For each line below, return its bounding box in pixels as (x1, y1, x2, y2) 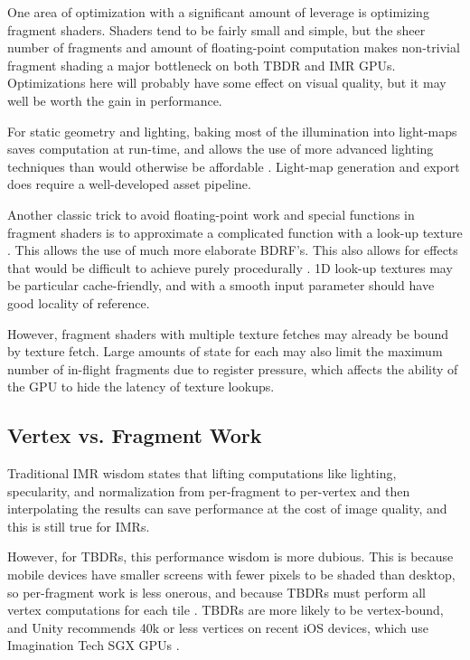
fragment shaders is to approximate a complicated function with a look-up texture (7, 222, 463, 241)
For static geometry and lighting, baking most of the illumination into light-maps (7, 121, 457, 140)
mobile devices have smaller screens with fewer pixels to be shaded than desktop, (7, 565, 456, 584)
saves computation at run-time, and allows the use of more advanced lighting (7, 139, 434, 158)
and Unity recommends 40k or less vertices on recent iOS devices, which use (7, 618, 429, 636)
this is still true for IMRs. (7, 516, 150, 535)
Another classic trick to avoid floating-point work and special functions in (7, 204, 415, 223)
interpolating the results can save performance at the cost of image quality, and (7, 499, 447, 518)
